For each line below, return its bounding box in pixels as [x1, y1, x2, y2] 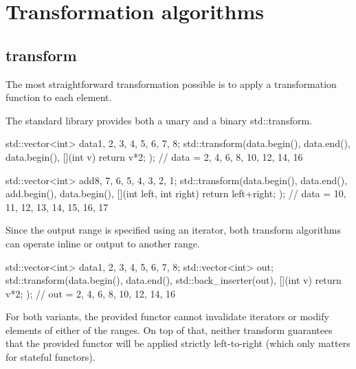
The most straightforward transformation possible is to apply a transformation [5, 76, 337, 91]
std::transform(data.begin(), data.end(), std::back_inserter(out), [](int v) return [5, 273, 342, 287]
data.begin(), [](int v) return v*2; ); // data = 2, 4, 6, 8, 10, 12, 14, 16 [5, 149, 303, 164]
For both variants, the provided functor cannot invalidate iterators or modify [5, 309, 329, 324]
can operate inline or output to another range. [5, 236, 200, 250]
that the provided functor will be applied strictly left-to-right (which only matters [5, 336, 351, 350]
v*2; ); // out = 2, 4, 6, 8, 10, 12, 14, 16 [5, 286, 175, 300]
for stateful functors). [5, 350, 96, 364]
